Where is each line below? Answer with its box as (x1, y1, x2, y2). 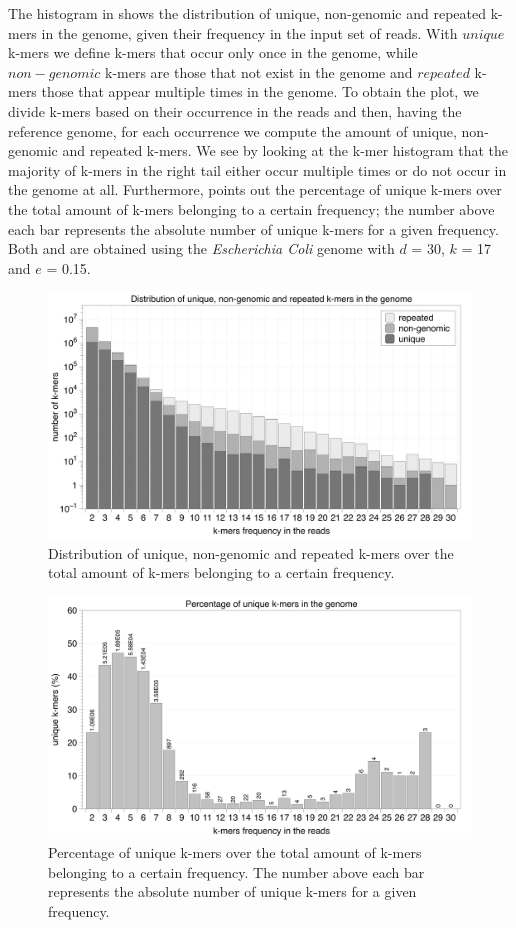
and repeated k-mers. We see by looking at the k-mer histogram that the (62, 140, 509, 161)
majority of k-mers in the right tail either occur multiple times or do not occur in (8, 159, 507, 180)
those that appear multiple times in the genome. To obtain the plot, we (41, 81, 479, 102)
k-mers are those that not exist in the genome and (105, 61, 413, 82)
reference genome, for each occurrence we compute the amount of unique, (8, 120, 457, 141)
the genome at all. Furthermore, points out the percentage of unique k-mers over (8, 179, 502, 200)
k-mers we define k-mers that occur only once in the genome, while (8, 42, 418, 63)
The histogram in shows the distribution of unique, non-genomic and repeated (8, 3, 487, 23)
